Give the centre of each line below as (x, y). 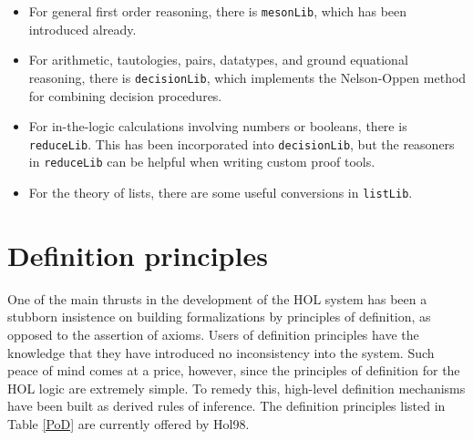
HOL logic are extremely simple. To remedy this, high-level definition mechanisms (236, 388)
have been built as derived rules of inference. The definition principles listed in (226, 406)
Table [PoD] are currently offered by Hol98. (129, 423)
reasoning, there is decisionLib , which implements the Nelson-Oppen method (247, 77)
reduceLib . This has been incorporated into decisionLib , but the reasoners (242, 143)
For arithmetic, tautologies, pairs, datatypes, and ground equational (218, 60)
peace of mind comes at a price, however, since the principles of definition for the (234, 370)
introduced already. (82, 29)
